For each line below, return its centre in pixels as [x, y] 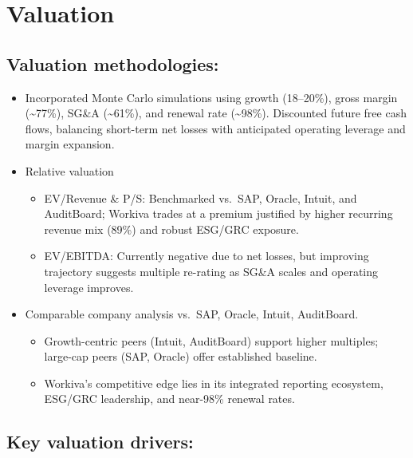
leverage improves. [89, 287]
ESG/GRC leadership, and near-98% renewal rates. [169, 399]
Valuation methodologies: [113, 63]
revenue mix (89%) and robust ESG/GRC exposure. [171, 229]
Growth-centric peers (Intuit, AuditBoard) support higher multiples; [211, 340]
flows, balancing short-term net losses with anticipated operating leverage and [215, 128]
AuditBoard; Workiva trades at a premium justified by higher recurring [218, 213]
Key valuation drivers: [100, 442]
